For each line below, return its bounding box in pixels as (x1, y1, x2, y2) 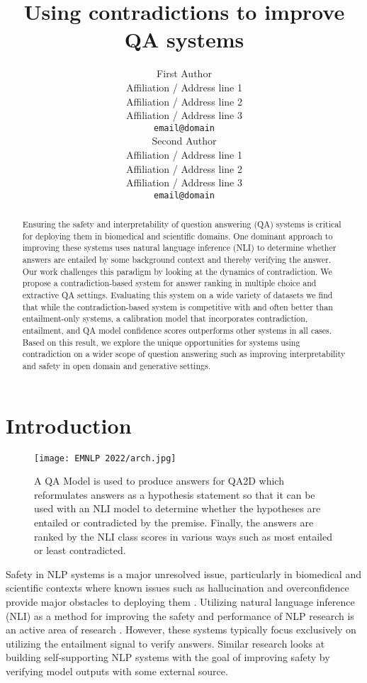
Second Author (152, 133, 217, 148)
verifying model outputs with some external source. (6, 664, 228, 679)
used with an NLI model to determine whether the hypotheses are (34, 501, 321, 516)
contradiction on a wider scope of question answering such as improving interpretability (22, 348, 346, 360)
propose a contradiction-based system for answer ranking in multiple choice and (22, 277, 317, 289)
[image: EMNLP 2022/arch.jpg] (34, 453, 176, 463)
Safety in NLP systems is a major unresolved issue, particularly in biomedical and (6, 566, 361, 581)
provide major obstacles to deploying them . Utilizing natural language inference (6, 594, 355, 609)
